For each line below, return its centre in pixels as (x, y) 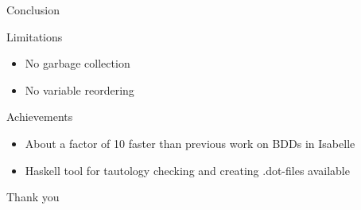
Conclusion (33, 10)
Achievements (40, 117)
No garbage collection (78, 63)
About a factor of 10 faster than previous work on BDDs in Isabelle (190, 143)
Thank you (33, 197)
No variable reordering (80, 89)
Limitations (35, 36)
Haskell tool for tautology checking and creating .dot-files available (187, 170)
